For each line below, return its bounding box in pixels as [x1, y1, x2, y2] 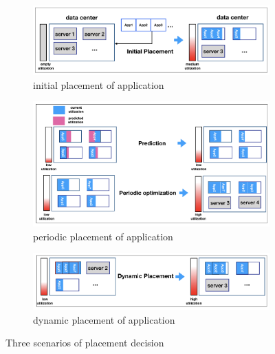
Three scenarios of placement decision [5, 335, 164, 350]
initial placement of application [33, 77, 164, 92]
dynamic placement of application [33, 312, 175, 326]
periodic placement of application [33, 229, 173, 243]
